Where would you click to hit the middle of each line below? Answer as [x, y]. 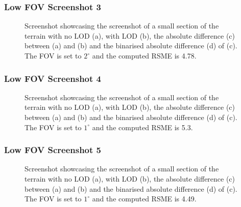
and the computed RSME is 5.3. [142, 127]
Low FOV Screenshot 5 [53, 150]
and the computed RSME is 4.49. [144, 199]
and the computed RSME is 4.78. [144, 55]
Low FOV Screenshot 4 [53, 78]
